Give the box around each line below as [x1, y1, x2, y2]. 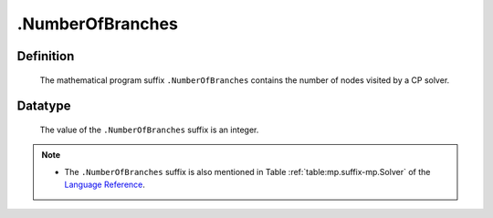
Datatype [16, 99, 71, 114]
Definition [16, 48, 75, 64]
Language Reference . [64, 179, 146, 191]
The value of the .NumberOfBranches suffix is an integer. [39, 124, 259, 135]
